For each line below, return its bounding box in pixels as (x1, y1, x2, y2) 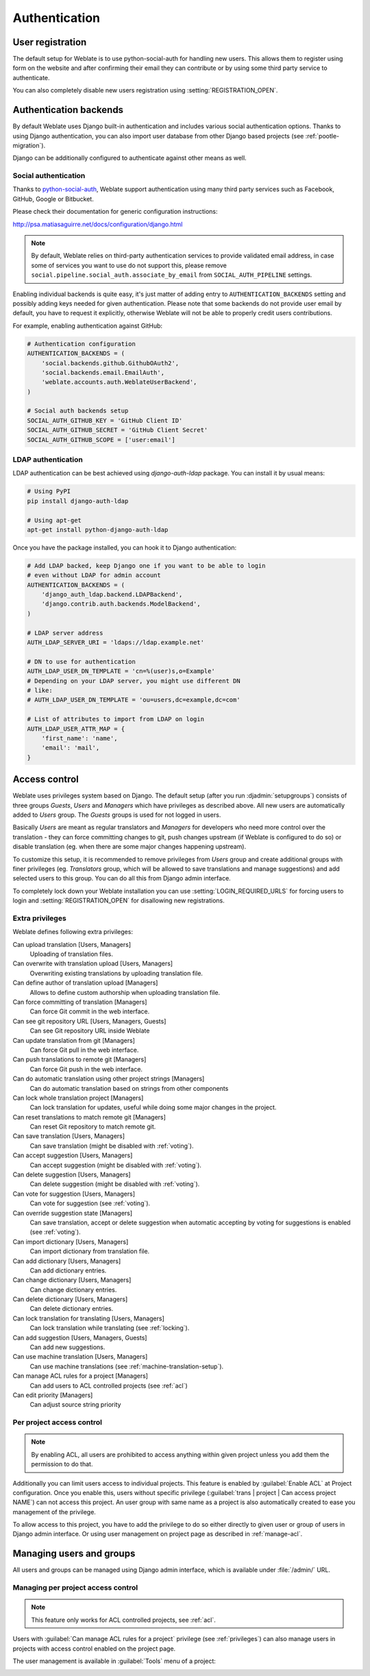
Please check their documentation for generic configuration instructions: (12, 208, 219, 216)
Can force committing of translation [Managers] (12, 998, 147, 1006)
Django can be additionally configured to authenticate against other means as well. (12, 154, 247, 162)
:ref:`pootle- (305, 132, 340, 140)
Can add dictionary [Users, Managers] (12, 1257, 121, 1265)
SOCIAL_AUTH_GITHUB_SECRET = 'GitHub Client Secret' (27, 426, 208, 434)
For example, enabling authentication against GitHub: (12, 321, 163, 330)
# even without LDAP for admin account (27, 571, 161, 579)
